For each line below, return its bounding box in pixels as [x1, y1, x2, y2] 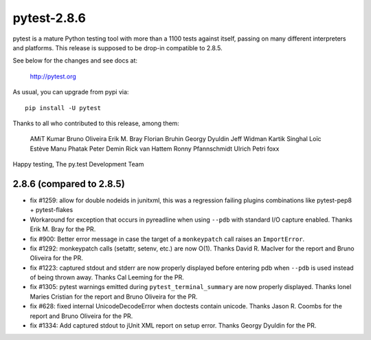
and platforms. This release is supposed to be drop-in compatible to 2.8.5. [12, 43, 223, 52]
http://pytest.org [30, 72, 77, 81]
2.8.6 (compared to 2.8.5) [12, 178, 125, 189]
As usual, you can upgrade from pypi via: [12, 88, 129, 96]
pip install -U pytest [25, 104, 102, 111]
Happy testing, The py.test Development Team [12, 160, 144, 169]
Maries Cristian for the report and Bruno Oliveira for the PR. [30, 293, 198, 301]
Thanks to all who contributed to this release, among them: [12, 119, 180, 127]
